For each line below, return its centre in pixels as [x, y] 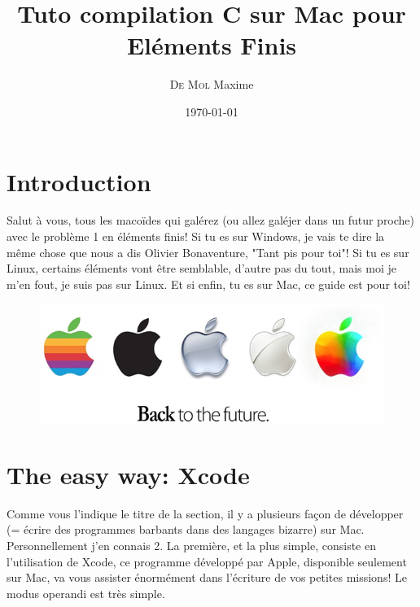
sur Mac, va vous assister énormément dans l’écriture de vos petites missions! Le [207, 577]
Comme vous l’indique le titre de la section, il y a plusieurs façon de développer [205, 513]
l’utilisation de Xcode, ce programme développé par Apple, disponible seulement [207, 561]
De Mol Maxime [212, 84]
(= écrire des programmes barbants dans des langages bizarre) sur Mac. [186, 529]
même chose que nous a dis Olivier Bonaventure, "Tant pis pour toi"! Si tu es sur [208, 252]
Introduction [79, 181]
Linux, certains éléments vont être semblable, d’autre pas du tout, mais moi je [201, 268]
